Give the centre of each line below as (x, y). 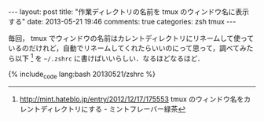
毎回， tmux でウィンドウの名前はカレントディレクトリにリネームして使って (131, 38)
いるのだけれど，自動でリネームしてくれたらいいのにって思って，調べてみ (128, 48)
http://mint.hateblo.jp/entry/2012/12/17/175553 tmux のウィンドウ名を (132, 99)
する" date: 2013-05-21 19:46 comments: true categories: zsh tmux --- (122, 22)
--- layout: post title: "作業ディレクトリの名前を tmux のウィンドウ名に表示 (129, 12)
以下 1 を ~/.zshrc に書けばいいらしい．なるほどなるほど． (109, 58)
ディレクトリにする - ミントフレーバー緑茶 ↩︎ (113, 109)
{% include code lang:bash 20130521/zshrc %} (82, 75)
